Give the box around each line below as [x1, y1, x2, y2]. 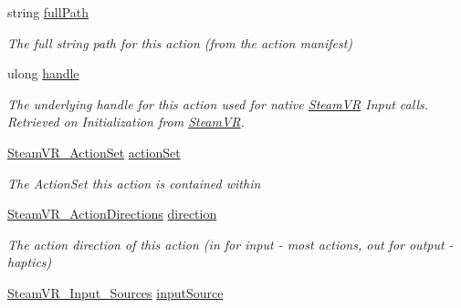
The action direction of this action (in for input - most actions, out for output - [7, 234, 454, 253]
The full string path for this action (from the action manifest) [7, 33, 353, 52]
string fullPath [7, 3, 89, 21]
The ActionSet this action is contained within [7, 173, 261, 192]
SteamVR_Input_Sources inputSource [7, 282, 224, 302]
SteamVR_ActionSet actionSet [7, 142, 181, 161]
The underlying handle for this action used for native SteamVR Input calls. [7, 94, 429, 113]
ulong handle [7, 64, 79, 83]
